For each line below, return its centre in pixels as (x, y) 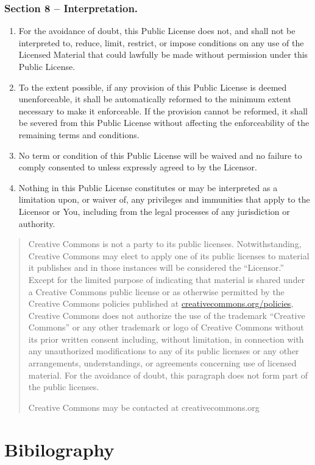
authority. (37, 223)
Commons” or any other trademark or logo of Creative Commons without (166, 327)
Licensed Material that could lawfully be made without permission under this (163, 54)
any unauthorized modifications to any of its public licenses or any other (164, 351)
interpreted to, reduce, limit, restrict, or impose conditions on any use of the (161, 42)
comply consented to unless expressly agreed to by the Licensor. (138, 167)
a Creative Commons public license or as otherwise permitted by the (156, 291)
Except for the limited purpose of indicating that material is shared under (167, 279)
